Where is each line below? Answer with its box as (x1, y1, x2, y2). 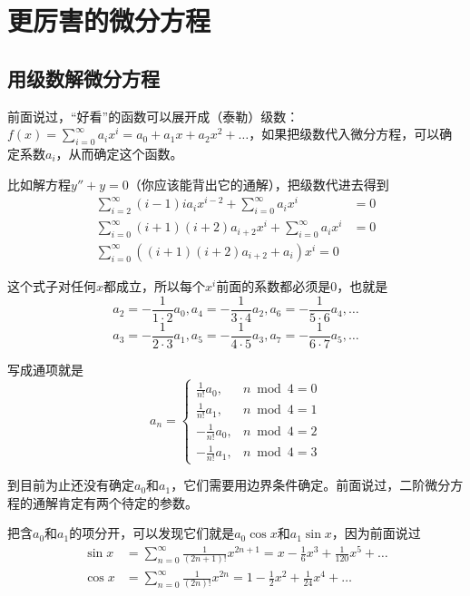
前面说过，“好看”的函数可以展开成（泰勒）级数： (7, 106, 299, 125)
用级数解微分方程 (7, 64, 160, 92)
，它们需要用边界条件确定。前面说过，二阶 (171, 475, 426, 494)
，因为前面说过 (331, 523, 421, 542)
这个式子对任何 (7, 277, 96, 295)
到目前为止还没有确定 (7, 475, 134, 494)
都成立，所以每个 (103, 277, 206, 295)
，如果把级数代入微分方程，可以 (249, 124, 440, 143)
